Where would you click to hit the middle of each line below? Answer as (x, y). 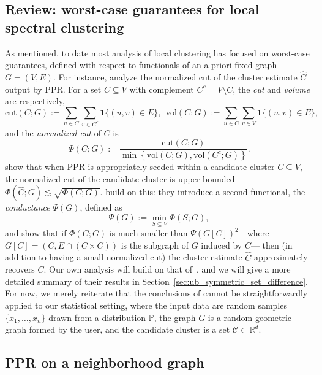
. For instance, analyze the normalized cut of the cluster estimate (175, 77)
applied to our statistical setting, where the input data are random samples (146, 305)
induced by (222, 245)
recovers (20, 269)
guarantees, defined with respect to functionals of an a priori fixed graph (141, 65)
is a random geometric (250, 317)
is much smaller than (148, 233)
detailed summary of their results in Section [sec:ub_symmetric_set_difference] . (156, 281)
